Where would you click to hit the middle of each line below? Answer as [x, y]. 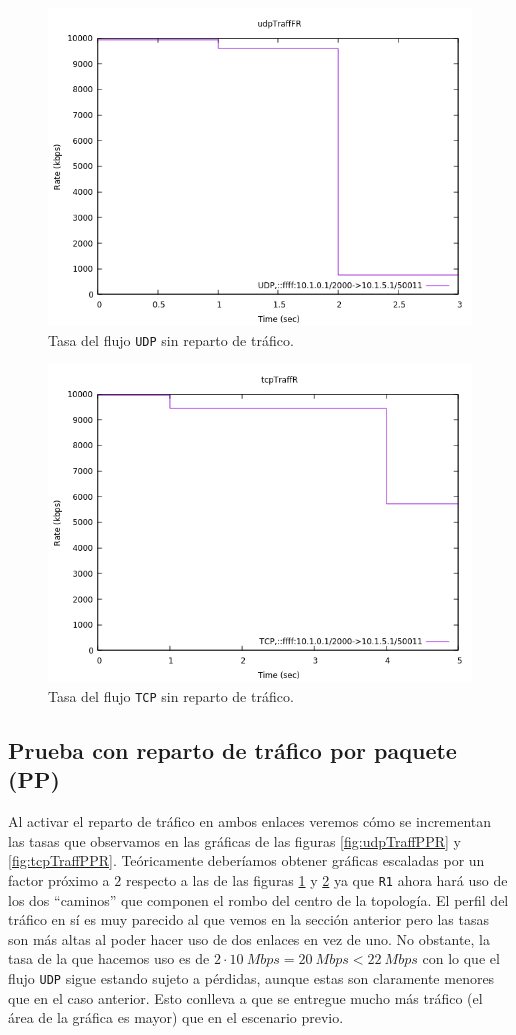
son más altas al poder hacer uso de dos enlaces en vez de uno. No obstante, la [249, 938]
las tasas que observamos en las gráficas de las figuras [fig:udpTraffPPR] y [234, 840]
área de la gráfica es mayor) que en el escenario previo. [176, 1017]
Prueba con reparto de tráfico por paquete [232, 749]
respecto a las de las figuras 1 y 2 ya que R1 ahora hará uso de [316, 879]
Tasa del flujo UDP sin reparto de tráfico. [171, 339]
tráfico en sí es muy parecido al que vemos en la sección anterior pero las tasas [248, 919]
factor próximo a [59, 879]
